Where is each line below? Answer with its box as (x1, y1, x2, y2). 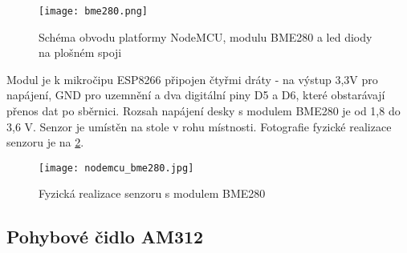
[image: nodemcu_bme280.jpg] (39, 162, 194, 174)
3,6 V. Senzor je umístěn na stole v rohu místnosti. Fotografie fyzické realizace (6, 118, 392, 135)
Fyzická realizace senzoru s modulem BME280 (39, 185, 266, 202)
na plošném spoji (39, 44, 122, 61)
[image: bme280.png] (39, 6, 149, 17)
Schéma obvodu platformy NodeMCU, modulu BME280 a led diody (39, 28, 372, 45)
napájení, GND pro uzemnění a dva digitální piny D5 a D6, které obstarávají (6, 86, 385, 103)
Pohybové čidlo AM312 (6, 224, 204, 249)
